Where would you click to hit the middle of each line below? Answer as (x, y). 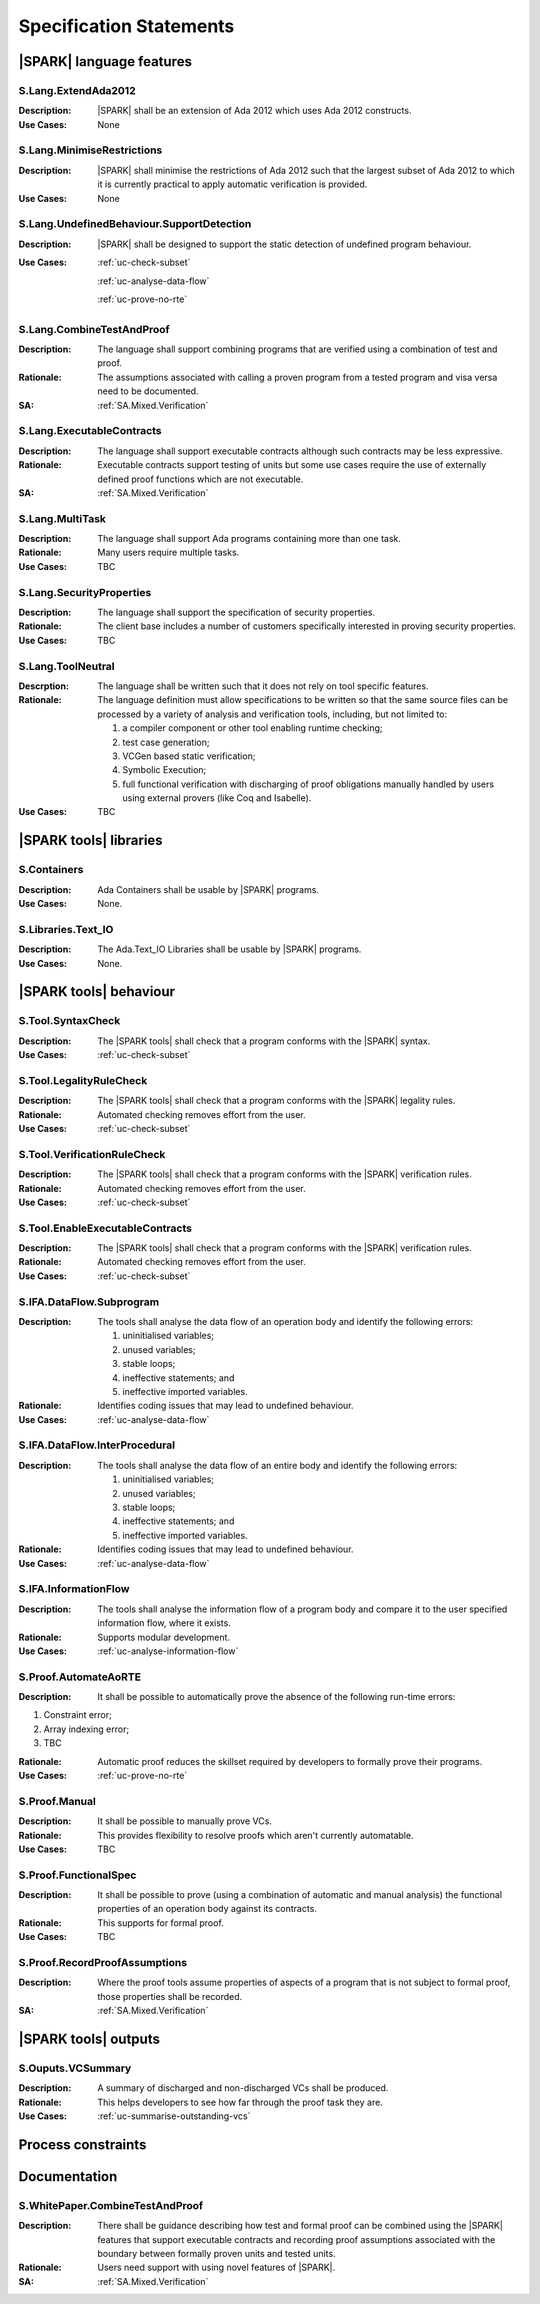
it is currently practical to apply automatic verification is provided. (232, 184)
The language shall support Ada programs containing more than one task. (249, 539)
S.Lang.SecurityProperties (85, 592)
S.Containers (51, 870)
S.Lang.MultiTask (62, 518)
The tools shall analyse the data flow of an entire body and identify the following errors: (277, 1465)
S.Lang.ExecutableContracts (90, 431)
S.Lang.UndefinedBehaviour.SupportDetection (135, 224)
